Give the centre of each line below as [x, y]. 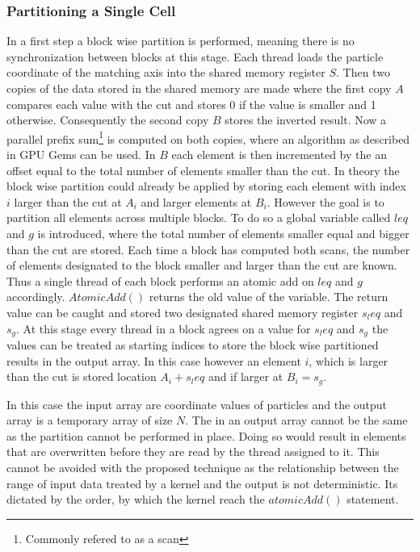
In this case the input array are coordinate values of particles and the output [197, 404]
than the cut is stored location [82, 376]
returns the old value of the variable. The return [269, 297]
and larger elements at [196, 201]
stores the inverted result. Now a [306, 120]
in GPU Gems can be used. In [81, 155]
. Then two [363, 72]
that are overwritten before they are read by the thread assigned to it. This [193, 452]
